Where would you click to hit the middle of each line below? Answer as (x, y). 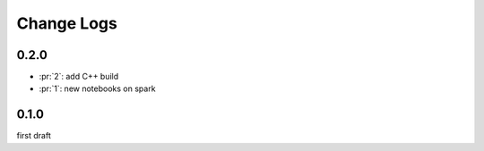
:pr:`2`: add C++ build (79, 77)
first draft (34, 136)
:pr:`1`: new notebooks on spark (97, 88)
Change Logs (67, 23)
